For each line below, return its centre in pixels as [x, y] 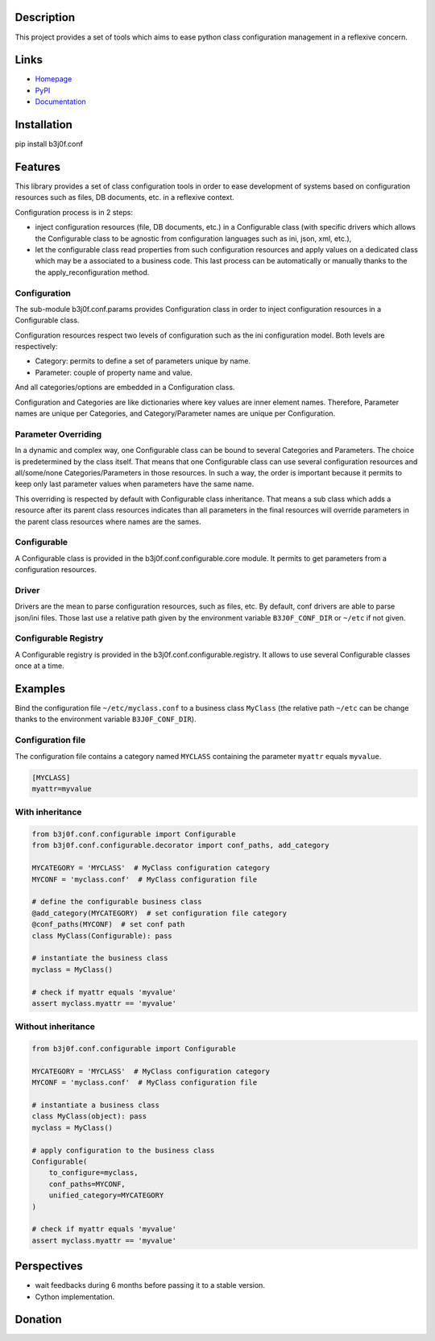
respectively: [36, 347]
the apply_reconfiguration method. [92, 272]
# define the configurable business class [117, 902]
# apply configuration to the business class [123, 1150]
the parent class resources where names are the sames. [108, 521]
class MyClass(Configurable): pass [102, 936]
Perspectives [49, 1266]
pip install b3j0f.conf [49, 144]
